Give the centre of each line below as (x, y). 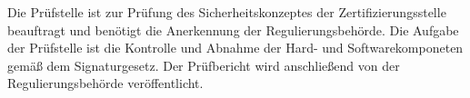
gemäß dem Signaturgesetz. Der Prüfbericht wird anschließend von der (204, 65)
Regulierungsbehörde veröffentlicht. (105, 83)
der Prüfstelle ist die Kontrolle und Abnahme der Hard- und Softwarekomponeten (235, 48)
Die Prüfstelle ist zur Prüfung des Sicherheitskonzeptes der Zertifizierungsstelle (227, 12)
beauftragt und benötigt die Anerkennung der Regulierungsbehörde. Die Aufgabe (233, 29)
